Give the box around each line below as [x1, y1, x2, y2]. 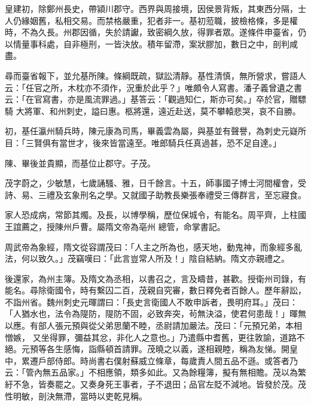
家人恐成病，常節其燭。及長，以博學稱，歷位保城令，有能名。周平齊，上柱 [5, 208, 298, 221]
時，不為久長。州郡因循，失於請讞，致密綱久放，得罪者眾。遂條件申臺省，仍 [5, 26, 306, 38]
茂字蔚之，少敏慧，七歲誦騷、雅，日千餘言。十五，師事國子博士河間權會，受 [5, 177, 306, 189]
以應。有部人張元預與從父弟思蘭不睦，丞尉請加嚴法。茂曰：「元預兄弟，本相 [5, 319, 302, 332]
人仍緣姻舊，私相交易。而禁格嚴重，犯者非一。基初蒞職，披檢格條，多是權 [5, 14, 298, 26]
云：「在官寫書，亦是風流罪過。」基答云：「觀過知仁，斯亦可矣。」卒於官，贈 [5, 93, 298, 105]
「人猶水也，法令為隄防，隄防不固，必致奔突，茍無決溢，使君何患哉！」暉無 [5, 307, 306, 320]
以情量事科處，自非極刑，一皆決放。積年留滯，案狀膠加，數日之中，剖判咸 [5, 37, 298, 50]
